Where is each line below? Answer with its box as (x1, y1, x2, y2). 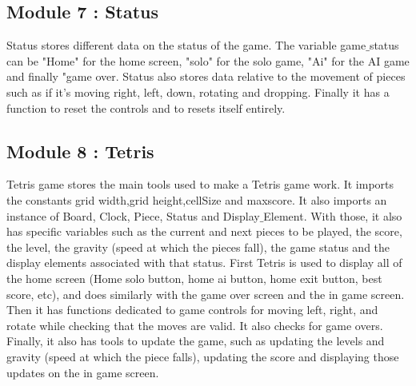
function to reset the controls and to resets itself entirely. (6, 99, 286, 116)
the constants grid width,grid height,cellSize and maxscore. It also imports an (6, 191, 387, 208)
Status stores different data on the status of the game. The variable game (6, 37, 366, 54)
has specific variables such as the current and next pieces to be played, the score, (6, 223, 402, 240)
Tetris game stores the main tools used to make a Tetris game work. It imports (6, 176, 394, 193)
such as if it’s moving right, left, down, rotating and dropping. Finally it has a (6, 83, 390, 100)
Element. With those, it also (263, 207, 402, 224)
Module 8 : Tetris (6, 138, 154, 163)
